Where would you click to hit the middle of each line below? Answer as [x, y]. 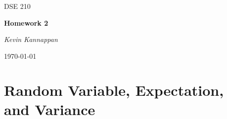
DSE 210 [17, 6]
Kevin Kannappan [31, 39]
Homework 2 [26, 22]
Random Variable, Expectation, [114, 90]
